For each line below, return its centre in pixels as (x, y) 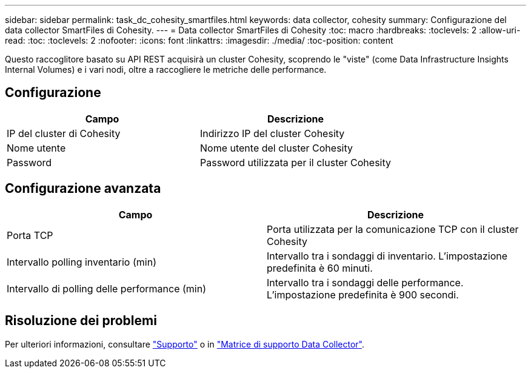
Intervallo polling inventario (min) (82, 262)
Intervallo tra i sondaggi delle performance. (365, 282)
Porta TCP (30, 235)
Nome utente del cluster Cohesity (276, 148)
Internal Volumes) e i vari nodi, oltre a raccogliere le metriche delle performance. (166, 69)
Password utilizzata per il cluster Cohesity (296, 162)
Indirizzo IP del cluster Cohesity (272, 133)
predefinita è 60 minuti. (320, 268)
